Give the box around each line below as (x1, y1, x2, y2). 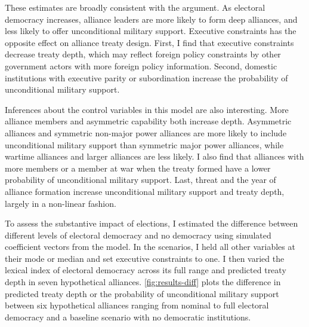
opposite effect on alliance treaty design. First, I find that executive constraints (5, 36, 294, 48)
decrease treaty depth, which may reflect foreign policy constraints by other (5, 48, 281, 60)
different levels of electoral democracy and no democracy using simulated (5, 228, 271, 241)
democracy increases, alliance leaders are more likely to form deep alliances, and (5, 13, 298, 25)
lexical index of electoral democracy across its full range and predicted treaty (5, 264, 286, 276)
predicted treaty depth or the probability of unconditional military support (5, 287, 279, 300)
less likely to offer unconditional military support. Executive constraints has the (5, 25, 296, 37)
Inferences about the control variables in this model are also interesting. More (5, 103, 289, 115)
